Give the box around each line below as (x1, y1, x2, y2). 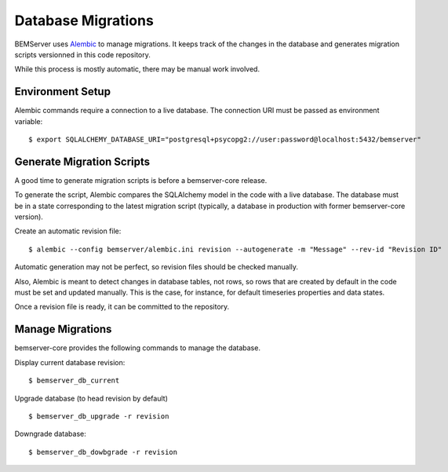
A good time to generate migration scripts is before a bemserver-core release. (14, 175, 268, 185)
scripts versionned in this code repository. (14, 49, 151, 59)
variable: (14, 116, 43, 126)
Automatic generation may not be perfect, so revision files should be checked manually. (14, 262, 298, 272)
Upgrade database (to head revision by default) (14, 393, 169, 403)
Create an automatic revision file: (14, 226, 122, 236)
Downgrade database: (14, 429, 86, 439)
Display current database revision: (14, 357, 126, 367)
